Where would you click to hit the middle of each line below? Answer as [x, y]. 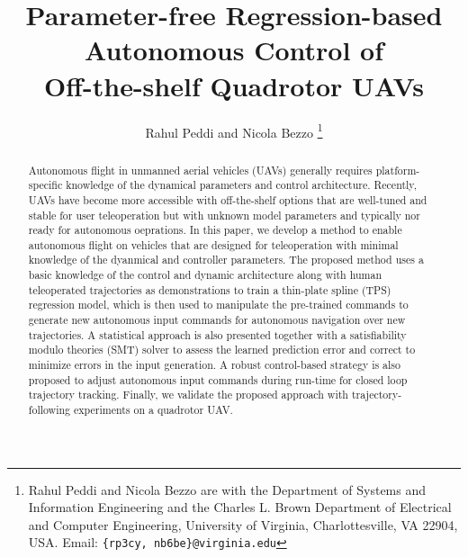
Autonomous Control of [234, 50]
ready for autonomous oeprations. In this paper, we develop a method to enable [215, 230]
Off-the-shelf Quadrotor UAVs [234, 85]
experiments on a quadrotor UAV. [153, 410]
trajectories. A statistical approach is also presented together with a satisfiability [217, 334]
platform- [398, 170]
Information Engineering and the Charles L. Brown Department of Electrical [240, 507]
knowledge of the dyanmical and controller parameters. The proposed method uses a [226, 260]
